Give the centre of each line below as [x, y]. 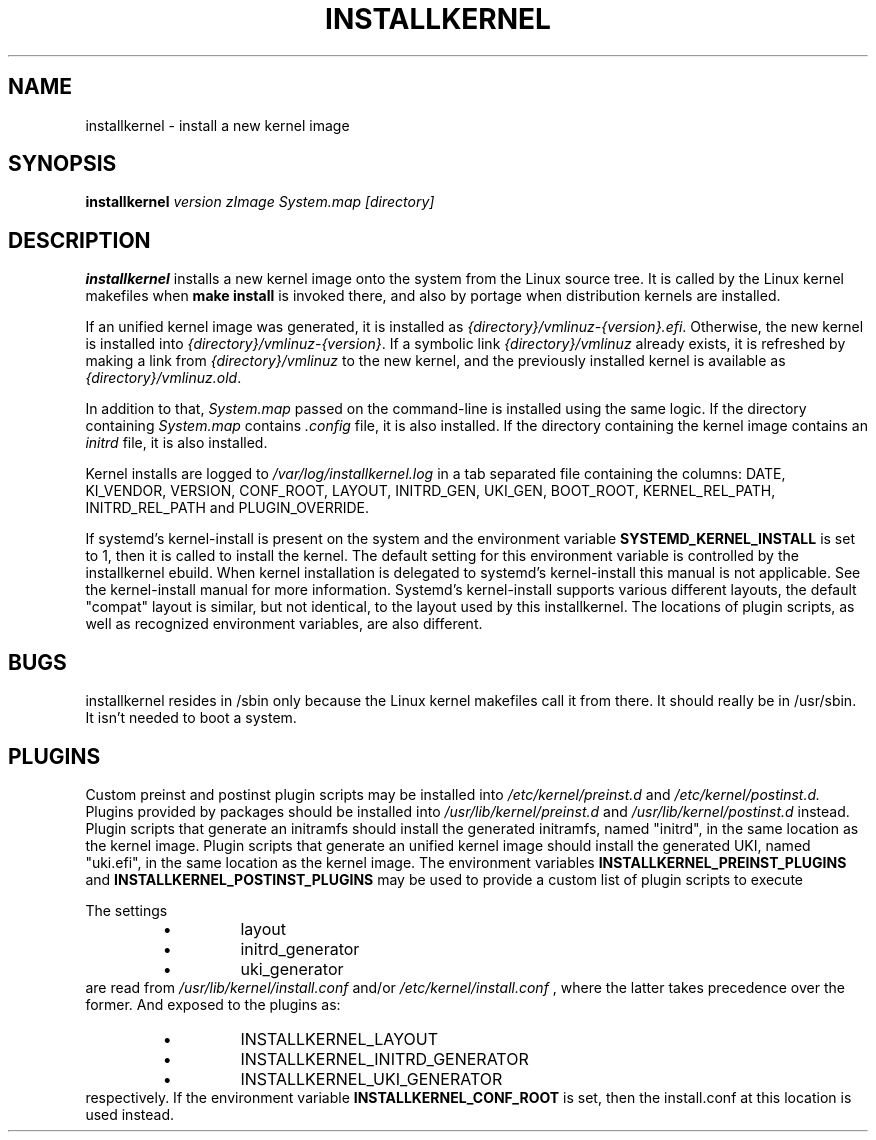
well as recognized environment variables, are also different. [284, 624]
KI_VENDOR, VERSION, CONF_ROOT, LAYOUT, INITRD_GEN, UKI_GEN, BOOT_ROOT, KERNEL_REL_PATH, [430, 491]
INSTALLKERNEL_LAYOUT [339, 1038]
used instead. [129, 1114]
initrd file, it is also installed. [176, 443]
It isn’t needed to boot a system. [191, 718]
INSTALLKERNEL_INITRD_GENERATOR [384, 1058]
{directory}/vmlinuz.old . [163, 378]
